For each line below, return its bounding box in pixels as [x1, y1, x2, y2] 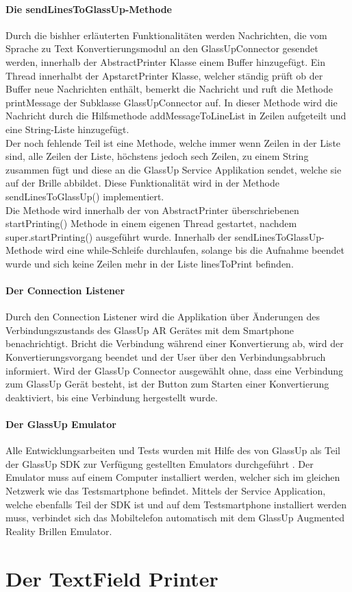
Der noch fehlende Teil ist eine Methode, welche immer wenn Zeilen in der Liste [5, 135, 341, 150]
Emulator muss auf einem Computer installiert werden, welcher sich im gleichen [5, 470, 340, 484]
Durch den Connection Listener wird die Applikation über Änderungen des [5, 309, 320, 324]
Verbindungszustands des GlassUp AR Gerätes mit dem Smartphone [5, 322, 294, 337]
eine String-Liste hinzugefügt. [5, 121, 129, 136]
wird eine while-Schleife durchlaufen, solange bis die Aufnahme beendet [45, 243, 344, 257]
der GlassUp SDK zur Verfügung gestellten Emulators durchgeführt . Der [5, 456, 314, 471]
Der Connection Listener [5, 283, 125, 298]
